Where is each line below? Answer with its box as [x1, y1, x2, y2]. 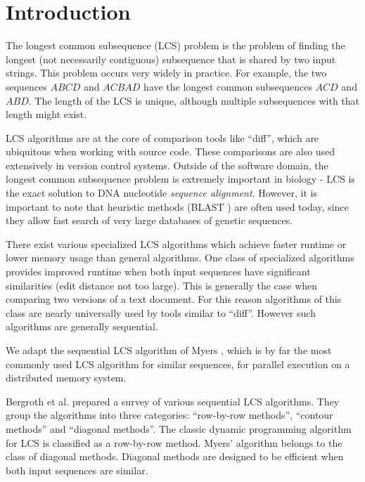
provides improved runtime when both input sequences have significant [6, 264, 311, 279]
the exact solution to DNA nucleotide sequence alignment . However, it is [6, 185, 317, 200]
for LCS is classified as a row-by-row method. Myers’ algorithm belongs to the [6, 435, 342, 450]
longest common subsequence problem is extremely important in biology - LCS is [6, 171, 355, 186]
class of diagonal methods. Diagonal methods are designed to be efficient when [6, 449, 344, 464]
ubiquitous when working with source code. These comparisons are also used [6, 144, 335, 159]
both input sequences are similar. [6, 462, 148, 477]
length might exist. [6, 107, 87, 122]
